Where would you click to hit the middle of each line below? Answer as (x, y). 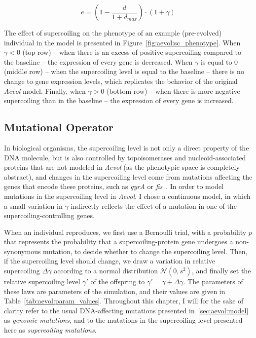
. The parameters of (213, 282)
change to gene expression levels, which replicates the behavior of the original (121, 81)
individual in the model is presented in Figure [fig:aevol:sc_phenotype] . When (122, 42)
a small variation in (33, 206)
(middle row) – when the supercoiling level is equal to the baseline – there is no (124, 71)
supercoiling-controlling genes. (49, 215)
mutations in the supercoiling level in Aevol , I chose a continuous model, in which (127, 196)
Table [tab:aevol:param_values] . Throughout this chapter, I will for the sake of (124, 301)
